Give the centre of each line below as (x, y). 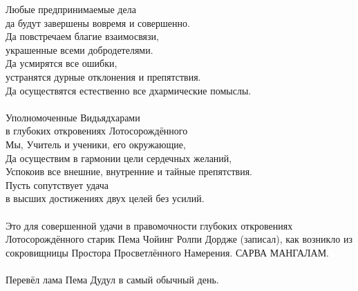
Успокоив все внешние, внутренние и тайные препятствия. (129, 171)
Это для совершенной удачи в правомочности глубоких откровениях (149, 225)
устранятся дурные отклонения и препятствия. (103, 76)
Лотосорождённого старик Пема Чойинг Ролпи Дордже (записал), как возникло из (179, 239)
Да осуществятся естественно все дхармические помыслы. (129, 90)
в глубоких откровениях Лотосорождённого (97, 131)
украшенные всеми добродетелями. (79, 49)
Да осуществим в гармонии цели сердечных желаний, (119, 158)
